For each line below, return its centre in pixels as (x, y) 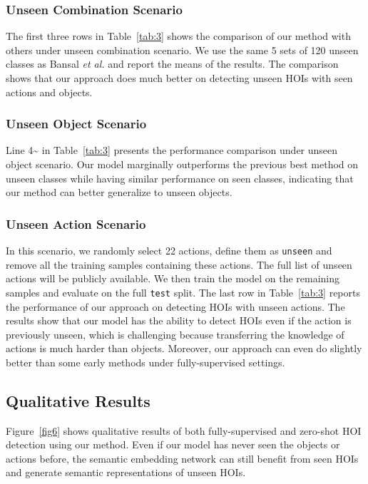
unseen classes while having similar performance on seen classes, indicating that (180, 178)
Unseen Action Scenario (76, 223)
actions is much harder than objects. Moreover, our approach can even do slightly (184, 348)
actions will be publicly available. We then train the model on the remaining (173, 278)
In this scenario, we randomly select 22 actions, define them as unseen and (169, 250)
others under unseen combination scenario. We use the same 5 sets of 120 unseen (182, 50)
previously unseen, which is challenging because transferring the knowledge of (175, 334)
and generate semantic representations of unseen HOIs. (126, 472)
